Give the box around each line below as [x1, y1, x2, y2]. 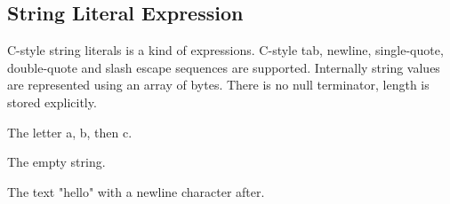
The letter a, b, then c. [7, 122, 133, 141]
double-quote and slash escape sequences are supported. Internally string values [7, 58, 440, 76]
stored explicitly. [7, 92, 97, 111]
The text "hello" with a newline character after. [7, 182, 265, 200]
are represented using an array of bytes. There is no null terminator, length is [7, 75, 430, 94]
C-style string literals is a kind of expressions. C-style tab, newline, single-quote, [7, 41, 444, 59]
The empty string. [7, 153, 106, 171]
